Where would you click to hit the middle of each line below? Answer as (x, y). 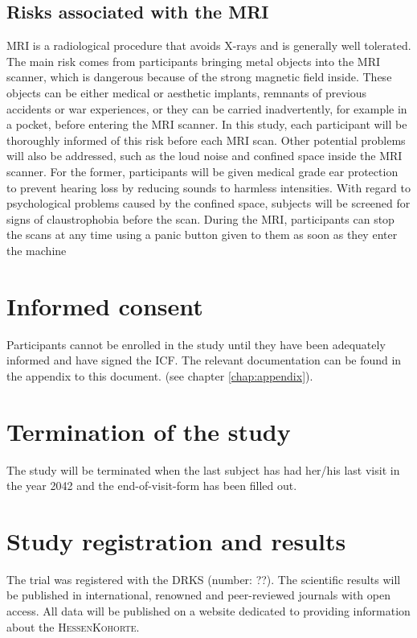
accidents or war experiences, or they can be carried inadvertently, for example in (207, 108)
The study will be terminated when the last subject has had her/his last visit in (203, 469)
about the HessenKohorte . (73, 626)
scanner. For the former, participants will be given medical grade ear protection (202, 171)
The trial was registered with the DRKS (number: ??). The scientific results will (204, 579)
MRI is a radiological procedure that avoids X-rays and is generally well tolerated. (209, 45)
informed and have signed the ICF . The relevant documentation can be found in (204, 360)
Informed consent (105, 305)
